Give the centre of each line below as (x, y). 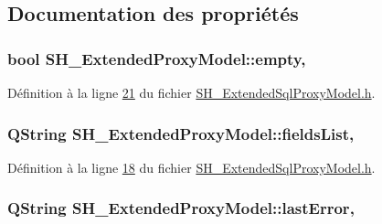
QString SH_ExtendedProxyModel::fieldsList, (181, 133)
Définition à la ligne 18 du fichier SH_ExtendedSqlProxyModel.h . (191, 167)
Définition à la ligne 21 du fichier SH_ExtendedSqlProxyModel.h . (191, 92)
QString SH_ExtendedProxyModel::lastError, (181, 208)
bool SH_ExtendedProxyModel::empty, (157, 58)
